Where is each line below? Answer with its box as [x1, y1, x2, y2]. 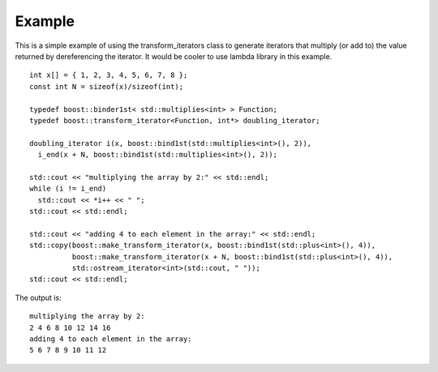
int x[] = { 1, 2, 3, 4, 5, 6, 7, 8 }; [29, 71, 188, 80]
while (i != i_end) [29, 184, 107, 194]
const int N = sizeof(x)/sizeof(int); [29, 82, 184, 91]
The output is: [15, 293, 62, 302]
